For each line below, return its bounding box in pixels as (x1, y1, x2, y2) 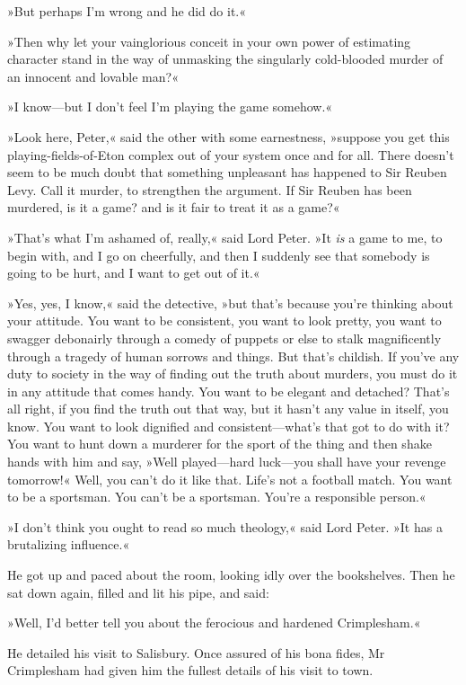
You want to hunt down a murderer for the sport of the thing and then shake (7, 434, 432, 453)
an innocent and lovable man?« (7, 67, 179, 85)
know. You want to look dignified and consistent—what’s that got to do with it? (7, 416, 450, 435)
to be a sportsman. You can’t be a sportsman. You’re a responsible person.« (7, 487, 426, 506)
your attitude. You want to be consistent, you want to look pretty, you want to (7, 311, 442, 330)
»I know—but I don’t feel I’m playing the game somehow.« (7, 97, 333, 116)
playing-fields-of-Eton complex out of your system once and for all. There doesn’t (7, 145, 454, 164)
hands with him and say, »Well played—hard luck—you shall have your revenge (7, 452, 446, 471)
